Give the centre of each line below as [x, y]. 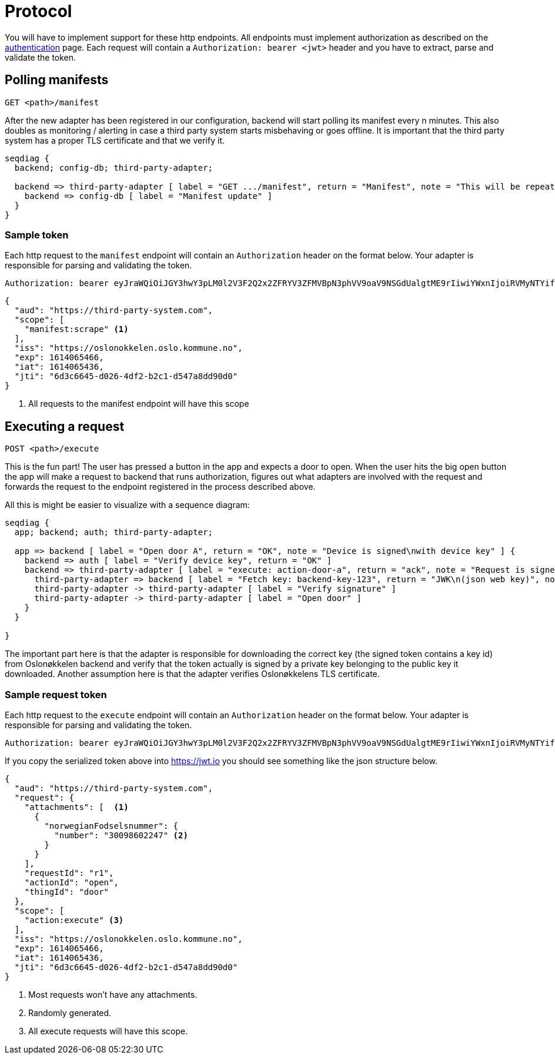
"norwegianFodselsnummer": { [111, 826]
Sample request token [56, 694]
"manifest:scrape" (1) [76, 329]
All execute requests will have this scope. [108, 1031]
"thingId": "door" [67, 892]
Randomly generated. [70, 1012]
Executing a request [65, 426]
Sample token [37, 235]
